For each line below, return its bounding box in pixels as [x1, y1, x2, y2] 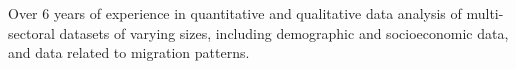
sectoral [8, 22, 55, 43]
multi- [466, 3, 504, 23]
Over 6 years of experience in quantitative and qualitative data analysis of [8, 3, 462, 23]
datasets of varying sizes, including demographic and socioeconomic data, [59, 22, 509, 43]
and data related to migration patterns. [8, 42, 250, 63]
